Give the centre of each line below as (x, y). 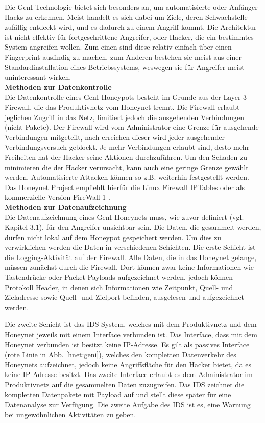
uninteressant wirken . (38, 77)
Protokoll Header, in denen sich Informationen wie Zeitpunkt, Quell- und (119, 287)
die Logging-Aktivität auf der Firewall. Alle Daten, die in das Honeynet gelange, (131, 257)
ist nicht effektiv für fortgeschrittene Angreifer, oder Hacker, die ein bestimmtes (129, 37)
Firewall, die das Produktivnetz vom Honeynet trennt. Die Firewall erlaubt (122, 107)
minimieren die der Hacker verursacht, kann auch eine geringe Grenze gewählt (127, 167)
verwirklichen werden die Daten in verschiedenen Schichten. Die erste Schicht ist (130, 247)
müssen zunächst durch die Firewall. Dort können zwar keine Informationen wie (129, 267)
